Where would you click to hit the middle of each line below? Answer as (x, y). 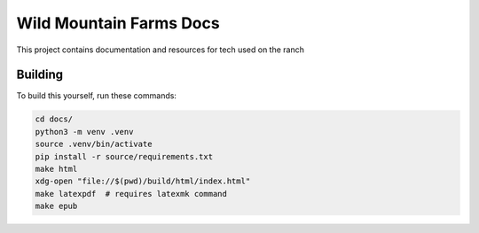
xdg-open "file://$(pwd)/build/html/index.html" (143, 181)
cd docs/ (54, 119)
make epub (56, 206)
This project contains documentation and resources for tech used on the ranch (161, 50)
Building (40, 75)
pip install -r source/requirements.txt (124, 156)
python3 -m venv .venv (84, 132)
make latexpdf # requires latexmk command (131, 194)
